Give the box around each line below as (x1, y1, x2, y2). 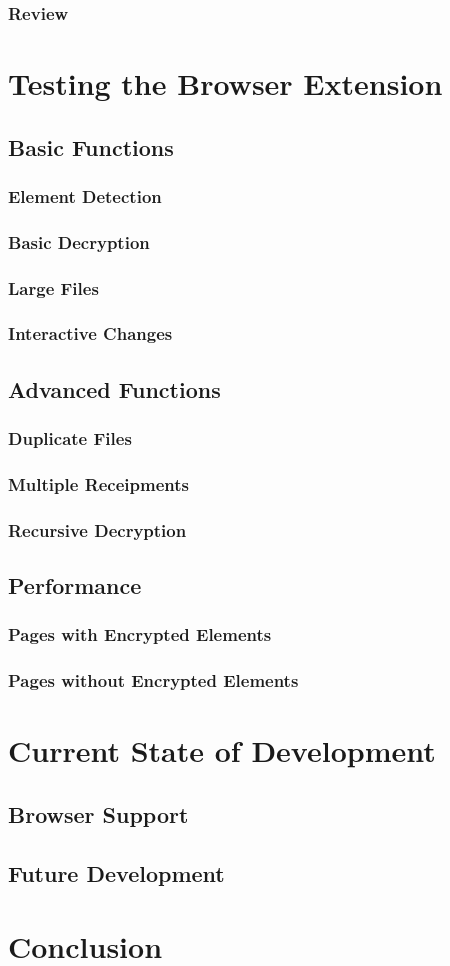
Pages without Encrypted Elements (8, 668, 299, 693)
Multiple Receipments (8, 471, 189, 496)
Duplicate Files (8, 426, 132, 451)
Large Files (8, 275, 99, 300)
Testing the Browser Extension (8, 63, 443, 104)
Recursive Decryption (8, 517, 187, 542)
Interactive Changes (8, 321, 173, 346)
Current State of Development (8, 730, 436, 771)
